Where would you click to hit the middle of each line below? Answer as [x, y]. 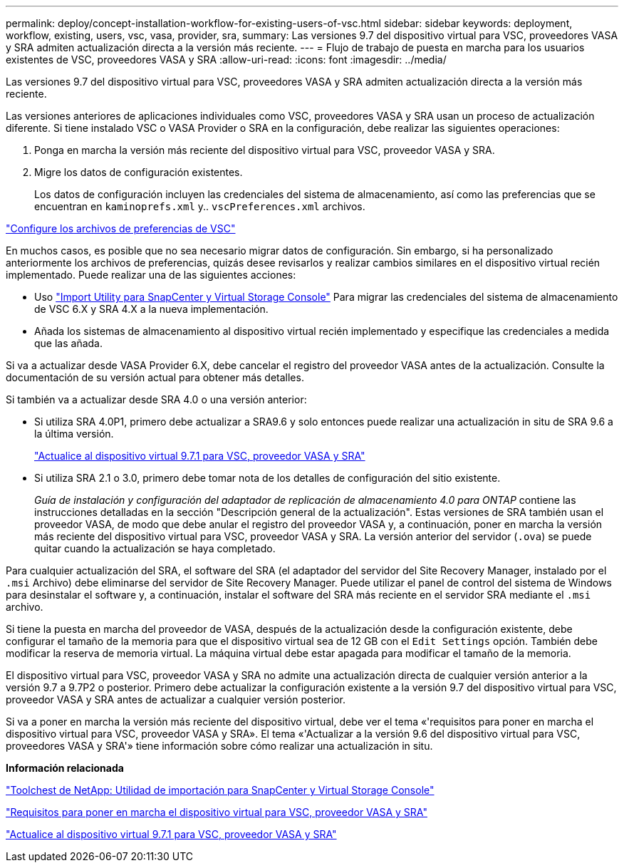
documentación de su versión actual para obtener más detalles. [155, 377]
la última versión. [74, 434]
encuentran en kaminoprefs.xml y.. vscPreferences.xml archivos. [200, 206]
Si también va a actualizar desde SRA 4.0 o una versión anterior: [156, 399]
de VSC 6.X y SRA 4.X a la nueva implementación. [151, 309]
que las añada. [68, 343]
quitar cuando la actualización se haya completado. [155, 548]
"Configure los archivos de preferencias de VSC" [121, 228]
